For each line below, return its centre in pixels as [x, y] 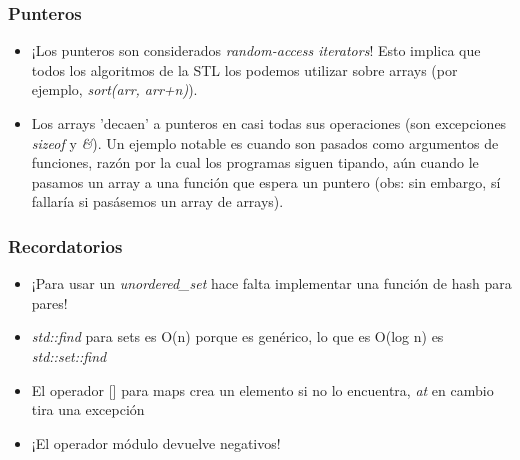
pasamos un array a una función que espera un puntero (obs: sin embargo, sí [266, 181]
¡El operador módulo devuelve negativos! [156, 442]
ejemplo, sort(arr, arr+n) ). [114, 89]
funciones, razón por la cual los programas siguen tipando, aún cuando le [255, 162]
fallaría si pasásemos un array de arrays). [157, 201]
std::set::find [69, 355]
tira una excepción [88, 409]
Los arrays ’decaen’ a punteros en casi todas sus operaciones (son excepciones [269, 123]
